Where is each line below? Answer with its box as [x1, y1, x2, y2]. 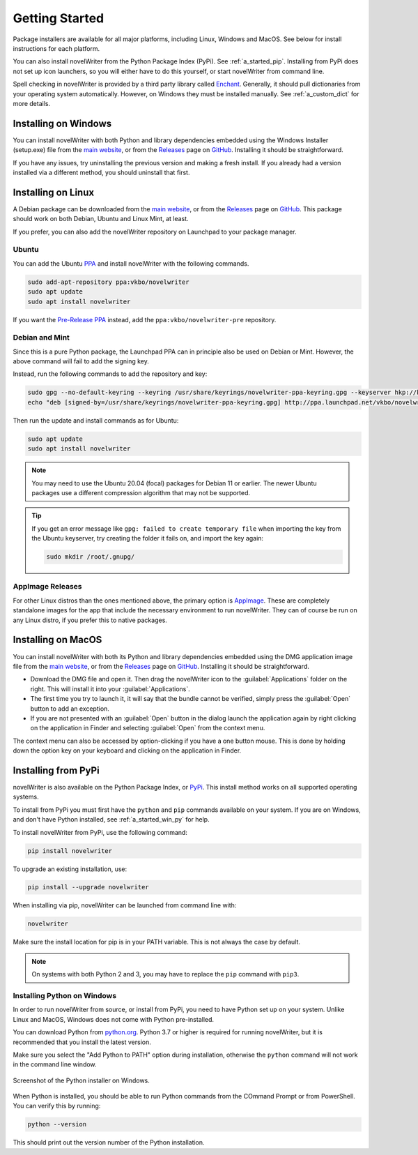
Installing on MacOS [13, 634, 102, 646]
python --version [27, 1120, 87, 1128]
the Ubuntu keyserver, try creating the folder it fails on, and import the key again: [31, 534, 264, 543]
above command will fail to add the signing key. [13, 357, 149, 365]
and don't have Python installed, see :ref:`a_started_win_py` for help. [13, 815, 210, 824]
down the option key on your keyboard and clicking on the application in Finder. [13, 746, 242, 755]
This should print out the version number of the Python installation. [13, 1138, 205, 1147]
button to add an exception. [30, 704, 109, 713]
